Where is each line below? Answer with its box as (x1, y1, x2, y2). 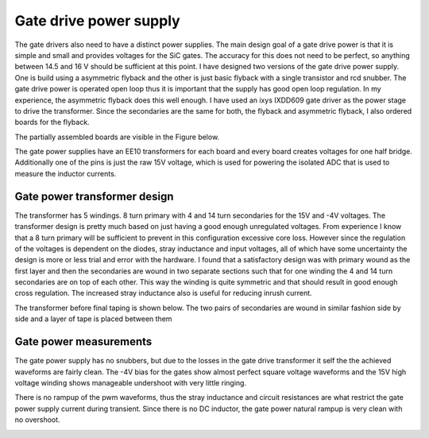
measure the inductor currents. (14, 169, 117, 178)
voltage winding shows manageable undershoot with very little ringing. (14, 378, 246, 387)
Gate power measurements (14, 335, 153, 349)
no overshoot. (14, 415, 60, 424)
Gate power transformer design (14, 189, 174, 203)
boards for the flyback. (14, 118, 91, 127)
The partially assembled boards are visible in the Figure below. (14, 132, 220, 141)
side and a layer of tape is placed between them (14, 314, 172, 324)
